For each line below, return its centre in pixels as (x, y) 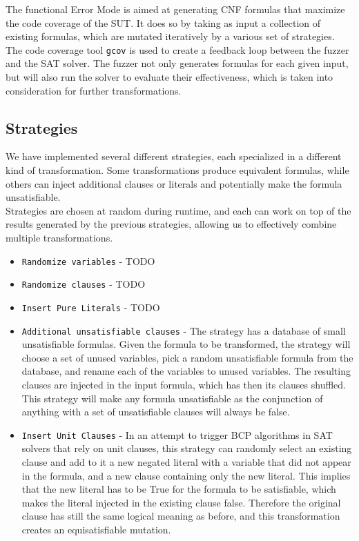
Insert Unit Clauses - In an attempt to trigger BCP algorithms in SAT (177, 434)
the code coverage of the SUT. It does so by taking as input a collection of (163, 22)
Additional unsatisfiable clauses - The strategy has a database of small (184, 330)
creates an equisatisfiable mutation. (96, 529)
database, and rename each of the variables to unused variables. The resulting (186, 371)
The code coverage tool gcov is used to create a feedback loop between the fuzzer (177, 49)
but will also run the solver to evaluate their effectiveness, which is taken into (169, 77)
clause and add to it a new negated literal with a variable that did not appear (186, 462)
